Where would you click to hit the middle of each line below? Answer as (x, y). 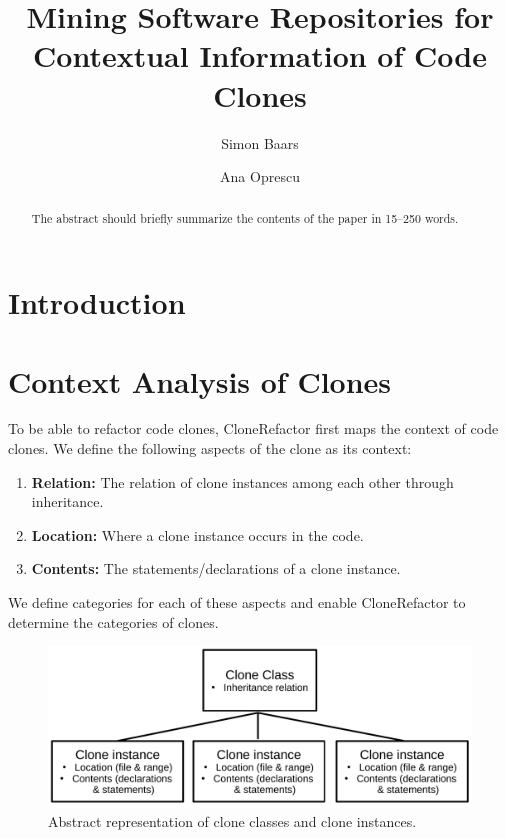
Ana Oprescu (260, 176)
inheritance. (67, 501)
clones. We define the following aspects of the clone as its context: (210, 448)
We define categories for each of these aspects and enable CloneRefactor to (237, 602)
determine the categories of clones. (113, 621)
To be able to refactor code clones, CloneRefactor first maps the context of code (253, 428)
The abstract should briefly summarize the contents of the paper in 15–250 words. (245, 218)
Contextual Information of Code (260, 55)
